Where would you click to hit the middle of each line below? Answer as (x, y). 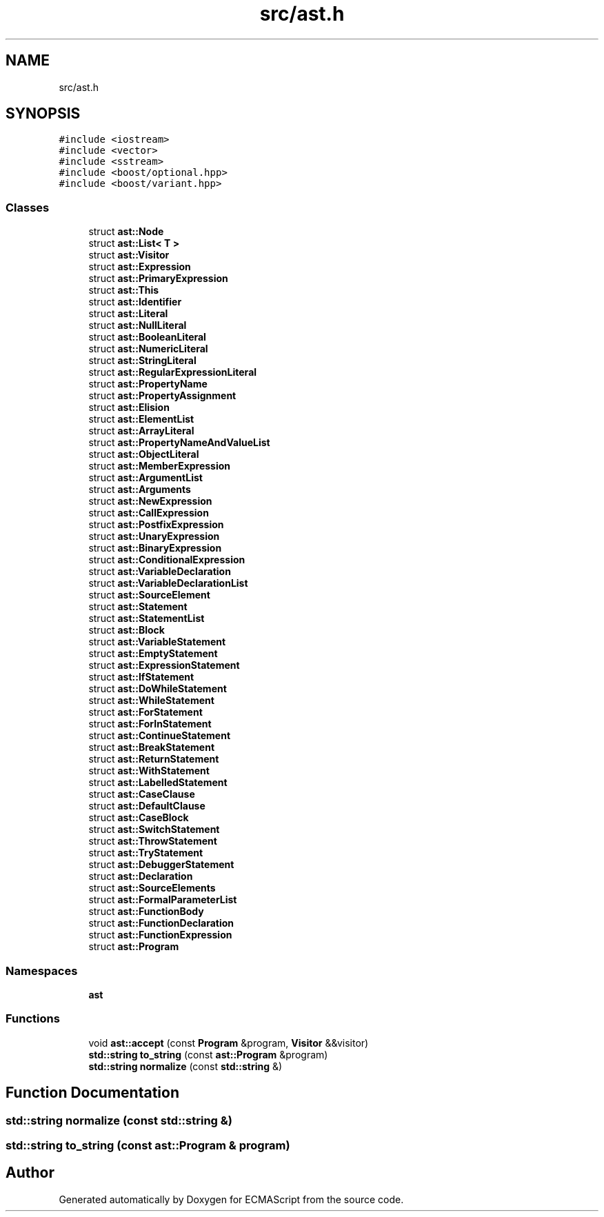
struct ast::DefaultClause (147, 806)
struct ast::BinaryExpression (155, 548)
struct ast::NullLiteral (138, 325)
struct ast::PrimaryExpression (158, 279)
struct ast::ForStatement (145, 712)
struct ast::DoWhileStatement (158, 689)
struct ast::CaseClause (142, 794)
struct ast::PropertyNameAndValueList (179, 443)
